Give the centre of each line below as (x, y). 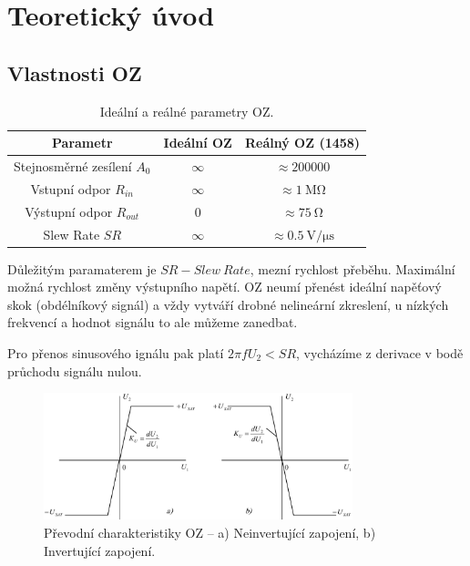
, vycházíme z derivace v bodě (380, 353)
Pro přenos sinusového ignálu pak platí (116, 353)
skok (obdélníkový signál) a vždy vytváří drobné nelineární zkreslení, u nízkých (228, 304)
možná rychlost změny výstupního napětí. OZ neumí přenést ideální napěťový (225, 287)
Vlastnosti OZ (75, 72)
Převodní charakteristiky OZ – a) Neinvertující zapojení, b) (210, 532)
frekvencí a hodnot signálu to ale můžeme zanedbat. (153, 322)
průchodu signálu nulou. (75, 370)
